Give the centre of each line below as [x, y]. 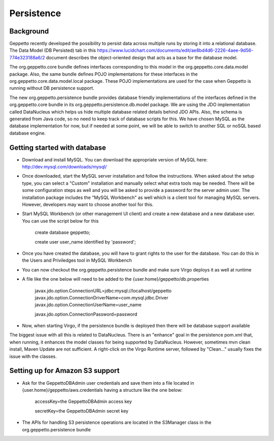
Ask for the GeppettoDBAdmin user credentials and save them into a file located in [108, 383]
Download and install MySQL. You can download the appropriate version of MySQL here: [115, 159]
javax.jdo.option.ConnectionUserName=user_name [88, 305]
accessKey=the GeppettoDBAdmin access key [83, 401]
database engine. [27, 133]
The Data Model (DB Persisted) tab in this [53, 50]
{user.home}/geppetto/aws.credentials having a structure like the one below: [102, 390]
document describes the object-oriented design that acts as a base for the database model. [142, 57]
